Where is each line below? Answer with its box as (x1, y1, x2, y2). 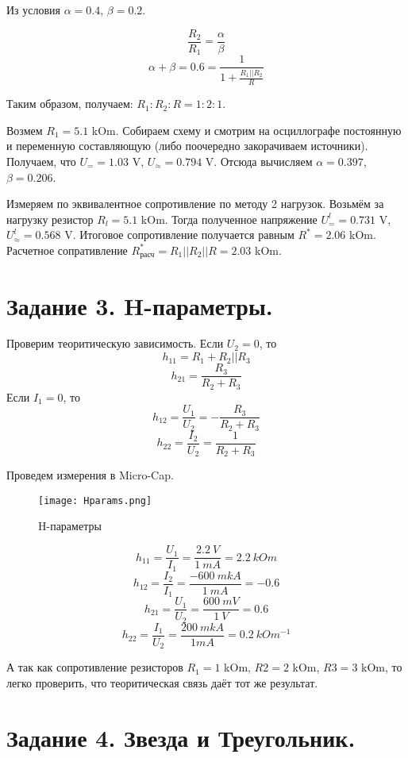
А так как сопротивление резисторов (6, 659, 183, 675)
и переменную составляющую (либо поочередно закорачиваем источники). (6, 137, 368, 154)
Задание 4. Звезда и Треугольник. (6, 721, 356, 753)
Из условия (6, 2, 61, 17)
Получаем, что (6, 152, 76, 169)
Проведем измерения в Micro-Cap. (6, 467, 174, 483)
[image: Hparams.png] (38, 494, 152, 506)
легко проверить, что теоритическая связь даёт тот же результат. (6, 674, 318, 691)
